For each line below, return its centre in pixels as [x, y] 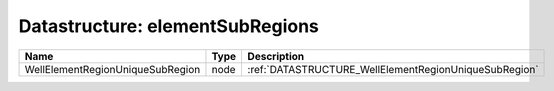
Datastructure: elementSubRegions [169, 26]
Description [276, 56]
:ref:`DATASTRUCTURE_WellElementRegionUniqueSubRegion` [393, 69]
